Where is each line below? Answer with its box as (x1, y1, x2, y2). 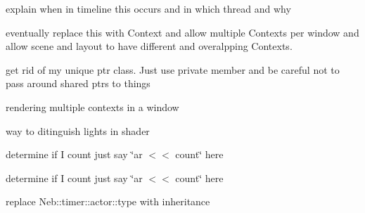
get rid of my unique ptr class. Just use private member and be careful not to (6, 62, 340, 77)
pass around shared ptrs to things (6, 76, 151, 91)
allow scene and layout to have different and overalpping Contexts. (6, 39, 293, 53)
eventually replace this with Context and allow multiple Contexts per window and (6, 25, 359, 39)
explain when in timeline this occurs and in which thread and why (6, 1, 291, 15)
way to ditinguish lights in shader (6, 123, 150, 138)
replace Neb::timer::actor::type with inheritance (6, 194, 210, 209)
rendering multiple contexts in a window (6, 99, 179, 114)
